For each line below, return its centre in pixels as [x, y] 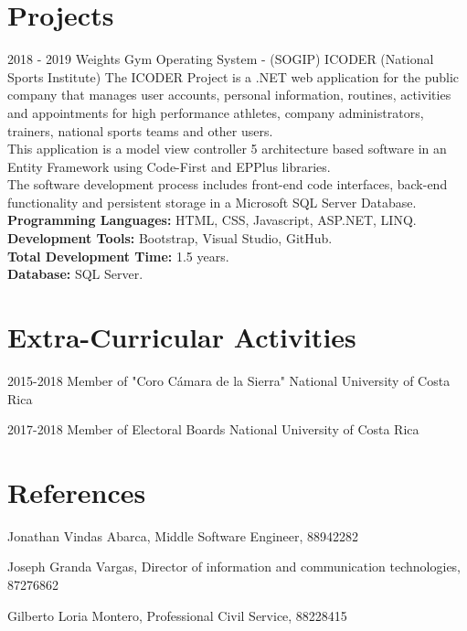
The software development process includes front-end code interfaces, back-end [228, 184]
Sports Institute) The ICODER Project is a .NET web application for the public [233, 76]
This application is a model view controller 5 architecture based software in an [227, 149]
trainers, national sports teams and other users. [140, 130]
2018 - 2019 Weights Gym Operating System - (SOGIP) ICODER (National [221, 59]
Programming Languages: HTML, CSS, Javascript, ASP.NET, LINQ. [212, 220]
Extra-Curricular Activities [182, 337]
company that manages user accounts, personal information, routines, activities [229, 95]
